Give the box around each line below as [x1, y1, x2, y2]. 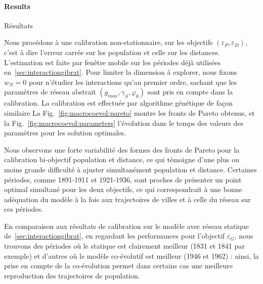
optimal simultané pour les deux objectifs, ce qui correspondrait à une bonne [4, 184, 242, 195]
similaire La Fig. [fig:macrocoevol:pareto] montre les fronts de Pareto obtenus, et [4, 107, 255, 118]
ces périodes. [4, 204, 43, 214]
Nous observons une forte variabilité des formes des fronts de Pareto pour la [4, 144, 240, 155]
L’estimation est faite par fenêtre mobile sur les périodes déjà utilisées [4, 57, 221, 67]
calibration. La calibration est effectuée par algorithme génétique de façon [4, 98, 233, 108]
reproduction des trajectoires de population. [4, 270, 140, 280]
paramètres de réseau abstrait [4, 86, 96, 97]
